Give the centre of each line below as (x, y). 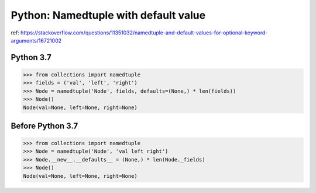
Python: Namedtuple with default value (108, 15)
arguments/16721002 (36, 40)
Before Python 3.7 (44, 126)
